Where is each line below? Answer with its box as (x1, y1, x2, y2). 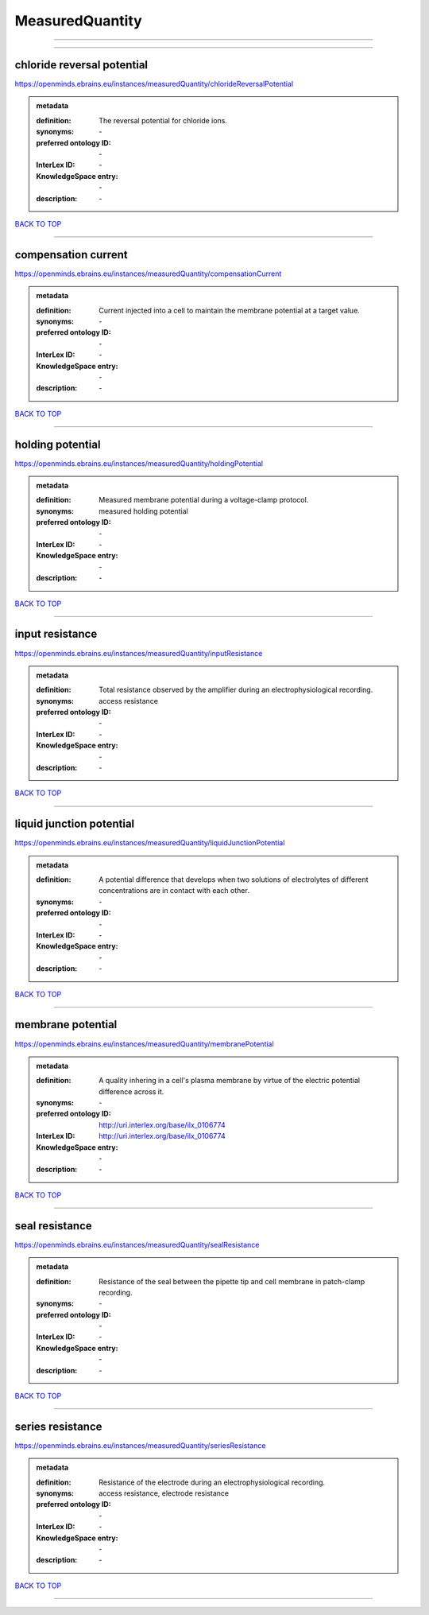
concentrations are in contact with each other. (99, 886, 249, 895)
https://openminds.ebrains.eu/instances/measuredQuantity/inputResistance (14, 648, 263, 658)
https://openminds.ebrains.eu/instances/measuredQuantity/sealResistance (14, 1240, 260, 1249)
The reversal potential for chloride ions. (99, 115, 228, 125)
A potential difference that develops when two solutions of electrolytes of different (99, 875, 369, 884)
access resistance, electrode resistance (99, 1489, 230, 1498)
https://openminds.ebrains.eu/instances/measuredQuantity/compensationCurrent (14, 269, 282, 278)
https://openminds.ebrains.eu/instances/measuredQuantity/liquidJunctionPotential (14, 838, 285, 848)
